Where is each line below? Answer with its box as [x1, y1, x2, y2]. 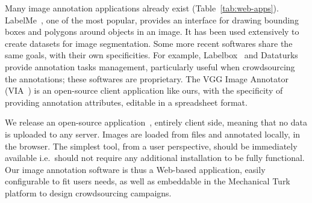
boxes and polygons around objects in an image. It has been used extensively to [5, 25, 299, 38]
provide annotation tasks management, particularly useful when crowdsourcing [5, 60, 295, 73]
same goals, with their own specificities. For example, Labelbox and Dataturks [5, 49, 298, 61]
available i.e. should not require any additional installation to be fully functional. [5, 151, 305, 164]
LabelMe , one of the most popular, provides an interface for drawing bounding [5, 13, 299, 26]
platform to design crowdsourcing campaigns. [5, 186, 172, 199]
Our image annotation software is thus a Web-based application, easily [5, 163, 266, 175]
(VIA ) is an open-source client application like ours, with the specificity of [5, 84, 283, 97]
